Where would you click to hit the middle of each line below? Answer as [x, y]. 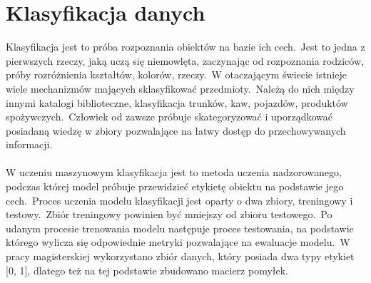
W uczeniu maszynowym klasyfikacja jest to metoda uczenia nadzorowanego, [174, 172]
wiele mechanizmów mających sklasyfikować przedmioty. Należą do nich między [180, 88]
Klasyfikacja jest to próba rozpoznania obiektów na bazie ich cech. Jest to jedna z [185, 47]
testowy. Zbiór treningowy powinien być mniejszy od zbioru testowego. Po [169, 214]
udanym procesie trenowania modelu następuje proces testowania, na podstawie [180, 228]
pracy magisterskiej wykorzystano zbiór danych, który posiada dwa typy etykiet [180, 256]
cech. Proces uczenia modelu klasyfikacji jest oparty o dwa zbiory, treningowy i [179, 200]
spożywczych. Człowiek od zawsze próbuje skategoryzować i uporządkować [169, 117]
